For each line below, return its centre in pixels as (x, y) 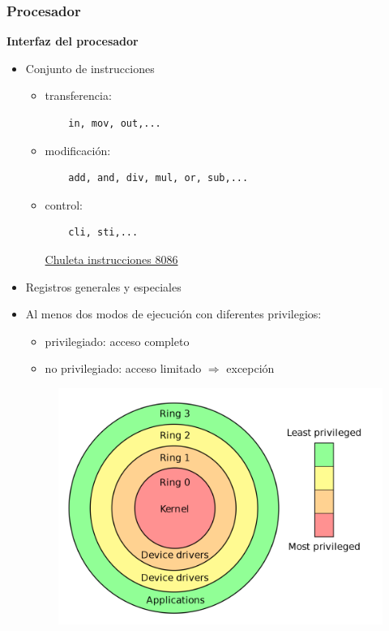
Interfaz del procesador (73, 41)
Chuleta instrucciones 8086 (111, 259)
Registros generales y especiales (103, 286)
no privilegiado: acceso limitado (123, 368)
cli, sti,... (103, 233)
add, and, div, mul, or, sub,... (158, 178)
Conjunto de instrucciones (90, 68)
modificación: (78, 150)
